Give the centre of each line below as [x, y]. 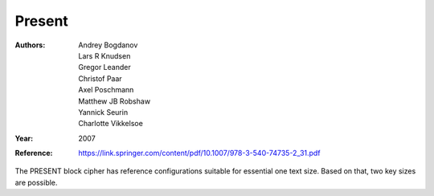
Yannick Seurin [103, 112]
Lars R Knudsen [104, 55]
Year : [24, 138]
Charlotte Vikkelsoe [111, 124]
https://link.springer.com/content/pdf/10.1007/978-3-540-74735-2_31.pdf [199, 153]
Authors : [30, 45]
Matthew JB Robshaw [115, 101]
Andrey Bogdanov [108, 45]
